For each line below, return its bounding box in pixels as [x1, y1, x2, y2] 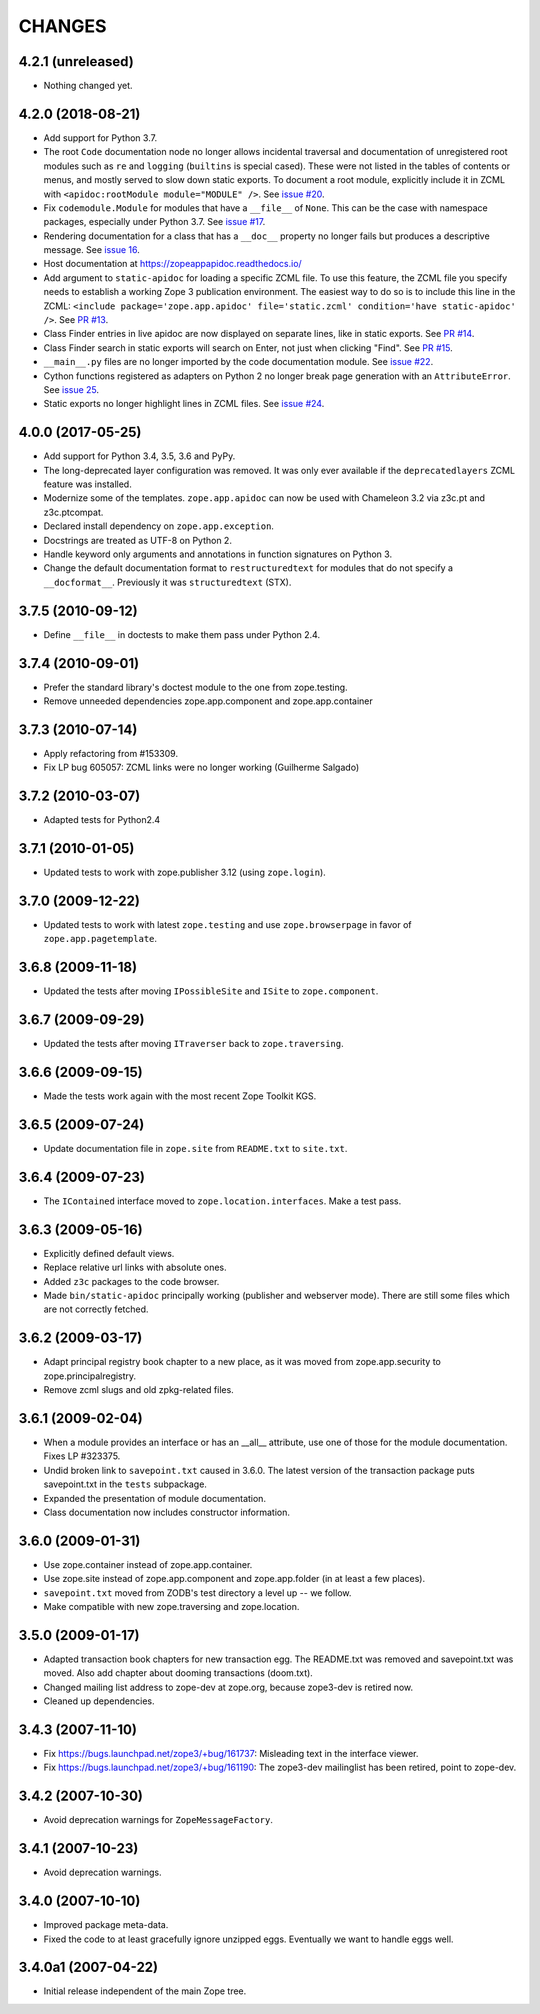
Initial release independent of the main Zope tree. [43, 1985, 247, 1997]
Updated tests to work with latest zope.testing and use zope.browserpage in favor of [43, 919, 412, 931]
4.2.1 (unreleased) [18, 53, 134, 70]
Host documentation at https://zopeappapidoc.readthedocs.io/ [43, 258, 302, 270]
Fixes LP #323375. [43, 1450, 121, 1462]
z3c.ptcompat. [43, 506, 104, 518]
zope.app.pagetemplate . [43, 933, 158, 945]
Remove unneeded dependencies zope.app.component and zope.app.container [43, 695, 374, 707]
